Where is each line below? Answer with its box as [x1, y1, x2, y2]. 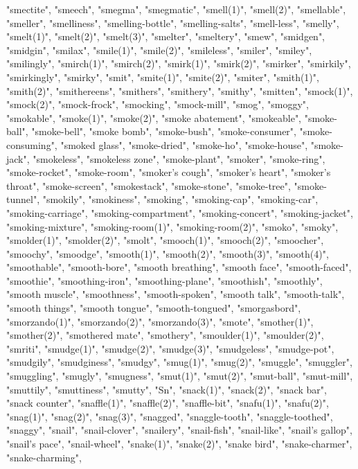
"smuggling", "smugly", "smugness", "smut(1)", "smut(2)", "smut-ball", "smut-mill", [6, 369, 353, 383]
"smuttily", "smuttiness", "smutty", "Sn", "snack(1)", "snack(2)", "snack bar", [6, 382, 327, 396]
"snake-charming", [6, 450, 82, 464]
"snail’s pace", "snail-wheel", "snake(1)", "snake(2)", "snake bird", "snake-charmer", [6, 436, 352, 450]
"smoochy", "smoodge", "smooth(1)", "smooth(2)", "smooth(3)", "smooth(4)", [6, 246, 329, 260]
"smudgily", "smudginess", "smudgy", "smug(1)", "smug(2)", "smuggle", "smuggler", [6, 355, 352, 369]
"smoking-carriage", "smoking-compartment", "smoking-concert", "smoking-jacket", [6, 205, 353, 220]
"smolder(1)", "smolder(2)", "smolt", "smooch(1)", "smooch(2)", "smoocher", [6, 233, 324, 247]
